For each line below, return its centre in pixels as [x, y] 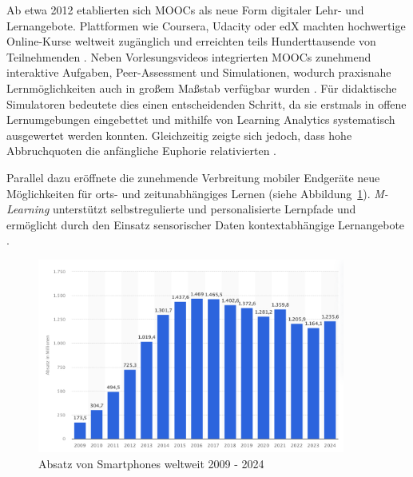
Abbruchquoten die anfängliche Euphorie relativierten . [141, 151]
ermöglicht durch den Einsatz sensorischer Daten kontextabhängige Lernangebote [206, 224]
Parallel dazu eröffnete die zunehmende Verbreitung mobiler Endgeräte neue [193, 177]
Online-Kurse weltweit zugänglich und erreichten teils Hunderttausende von [191, 41]
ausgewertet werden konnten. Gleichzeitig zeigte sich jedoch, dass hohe [179, 135]
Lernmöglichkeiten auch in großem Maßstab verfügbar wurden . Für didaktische [202, 87]
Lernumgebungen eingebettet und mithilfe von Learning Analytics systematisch [201, 119]
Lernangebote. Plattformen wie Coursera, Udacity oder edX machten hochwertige [206, 25]
